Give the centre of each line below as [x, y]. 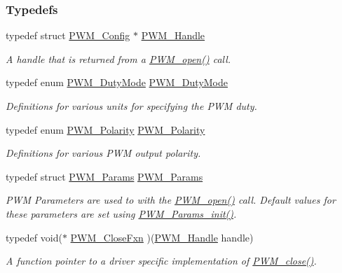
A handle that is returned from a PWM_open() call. [118, 58]
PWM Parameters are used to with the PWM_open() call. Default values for [171, 200]
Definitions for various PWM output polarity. [103, 153]
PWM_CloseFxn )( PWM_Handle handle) [162, 237]
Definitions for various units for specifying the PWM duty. [131, 106]
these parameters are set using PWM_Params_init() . [121, 213]
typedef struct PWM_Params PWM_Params [104, 176]
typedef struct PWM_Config [68, 35]
